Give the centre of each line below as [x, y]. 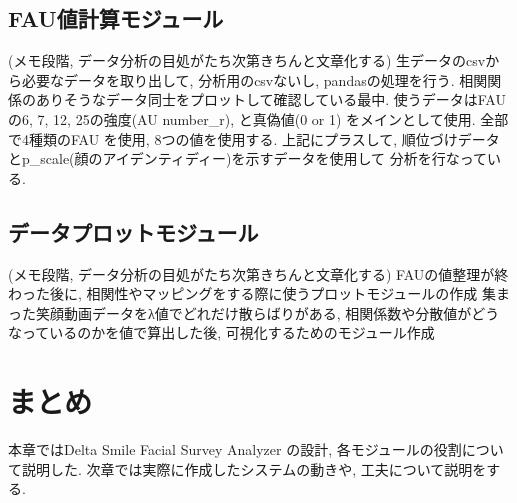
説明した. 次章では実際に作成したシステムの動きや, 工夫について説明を [254, 468]
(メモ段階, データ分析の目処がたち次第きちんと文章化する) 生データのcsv [247, 60]
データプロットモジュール [133, 231]
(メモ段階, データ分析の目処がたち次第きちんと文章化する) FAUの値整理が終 [258, 273]
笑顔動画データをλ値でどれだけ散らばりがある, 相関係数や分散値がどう [267, 312]
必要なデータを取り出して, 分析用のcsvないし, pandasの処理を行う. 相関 [254, 79]
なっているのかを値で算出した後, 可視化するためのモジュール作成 [221, 332]
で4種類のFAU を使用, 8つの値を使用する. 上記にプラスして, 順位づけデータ [254, 138]
